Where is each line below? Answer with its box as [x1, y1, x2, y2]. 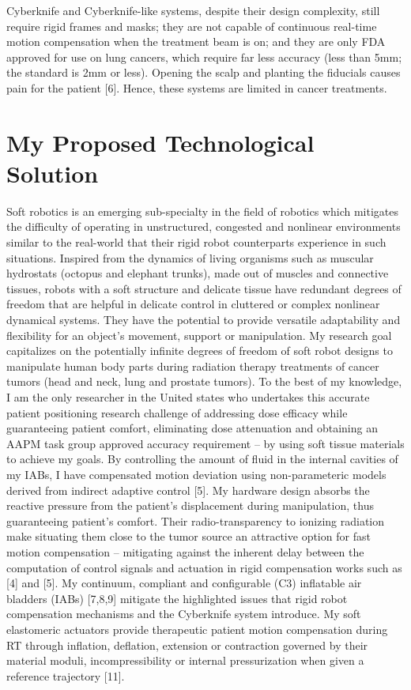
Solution [6, 156, 99, 189]
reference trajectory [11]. [6, 667, 125, 684]
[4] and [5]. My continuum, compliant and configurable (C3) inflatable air [6, 575, 362, 591]
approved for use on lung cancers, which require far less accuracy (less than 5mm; [6, 48, 402, 65]
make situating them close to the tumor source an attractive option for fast [6, 528, 371, 545]
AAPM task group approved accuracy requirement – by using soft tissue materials [6, 435, 405, 451]
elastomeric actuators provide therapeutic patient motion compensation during [6, 620, 388, 637]
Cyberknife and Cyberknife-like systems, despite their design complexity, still [6, 2, 380, 18]
